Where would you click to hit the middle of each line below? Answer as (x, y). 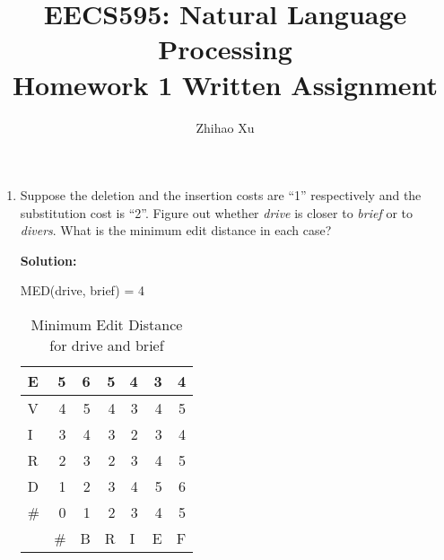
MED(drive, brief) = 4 (82, 290)
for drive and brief (107, 346)
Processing (225, 49)
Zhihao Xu (225, 127)
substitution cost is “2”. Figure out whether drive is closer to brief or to (217, 212)
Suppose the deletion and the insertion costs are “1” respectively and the (221, 195)
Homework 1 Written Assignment (225, 84)
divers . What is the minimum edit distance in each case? (176, 230)
